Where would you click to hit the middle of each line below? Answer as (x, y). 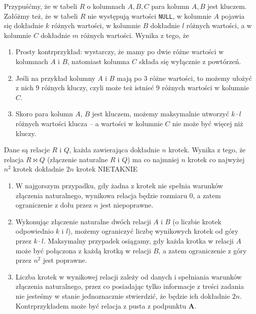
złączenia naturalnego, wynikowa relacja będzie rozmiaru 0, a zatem (118, 195)
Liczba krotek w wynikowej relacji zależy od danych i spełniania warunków (128, 276)
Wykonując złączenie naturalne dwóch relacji (83, 221)
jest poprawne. (65, 260)
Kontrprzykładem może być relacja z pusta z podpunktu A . (106, 305)
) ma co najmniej (153, 159)
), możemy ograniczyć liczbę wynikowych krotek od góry (153, 231)
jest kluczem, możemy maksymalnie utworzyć (161, 114)
